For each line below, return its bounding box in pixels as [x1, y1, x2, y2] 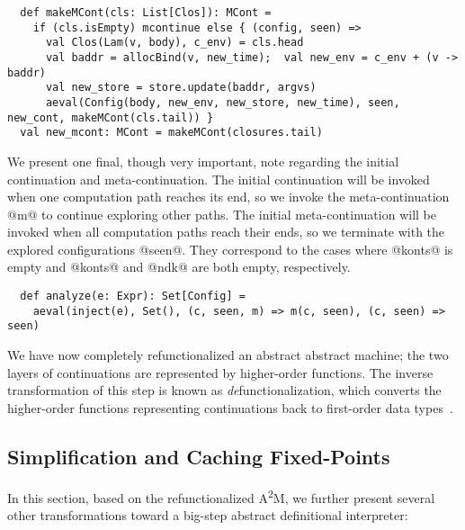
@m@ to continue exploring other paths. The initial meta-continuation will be [7, 204, 436, 223]
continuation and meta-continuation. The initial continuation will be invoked [7, 169, 430, 188]
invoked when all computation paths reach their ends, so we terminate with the [7, 222, 445, 241]
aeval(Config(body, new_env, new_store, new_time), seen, [45, 95, 400, 109]
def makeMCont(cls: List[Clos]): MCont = [20, 6, 272, 19]
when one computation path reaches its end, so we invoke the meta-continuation [7, 187, 450, 206]
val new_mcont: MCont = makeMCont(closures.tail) [20, 126, 323, 139]
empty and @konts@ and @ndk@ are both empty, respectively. [7, 257, 351, 276]
